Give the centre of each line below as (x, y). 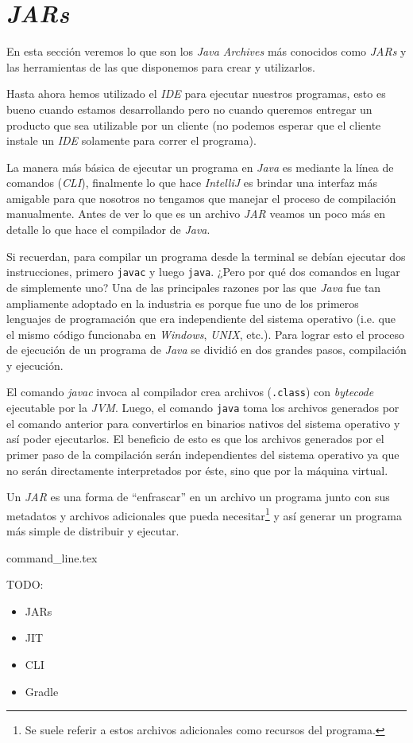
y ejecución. (35, 365)
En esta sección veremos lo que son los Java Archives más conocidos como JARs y (206, 51)
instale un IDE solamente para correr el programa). (131, 140)
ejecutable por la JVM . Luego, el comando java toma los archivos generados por (203, 408)
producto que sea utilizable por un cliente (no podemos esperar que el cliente (194, 124)
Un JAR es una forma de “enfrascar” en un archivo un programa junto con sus (198, 497)
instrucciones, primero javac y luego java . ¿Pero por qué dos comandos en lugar (203, 272)
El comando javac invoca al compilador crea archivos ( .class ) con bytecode (190, 392)
